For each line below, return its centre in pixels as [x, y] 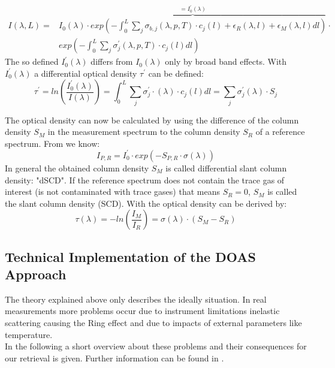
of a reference [280, 132]
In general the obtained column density [77, 168]
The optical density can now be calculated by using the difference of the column [152, 120]
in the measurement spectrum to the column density [144, 132]
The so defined [32, 61]
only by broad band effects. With [226, 61]
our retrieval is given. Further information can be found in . [114, 358]
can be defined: [176, 73]
